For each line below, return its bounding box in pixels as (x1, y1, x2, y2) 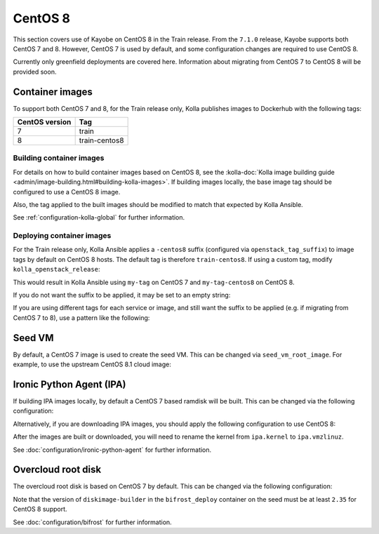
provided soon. (13, 67, 57, 76)
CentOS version (17, 117, 72, 127)
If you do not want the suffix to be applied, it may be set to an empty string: (13, 291, 231, 300)
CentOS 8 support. (13, 505, 67, 514)
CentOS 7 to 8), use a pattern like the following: (13, 313, 150, 322)
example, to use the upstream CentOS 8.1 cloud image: (13, 360, 171, 368)
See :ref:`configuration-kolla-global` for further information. (13, 213, 185, 222)
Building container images (13, 153, 105, 163)
